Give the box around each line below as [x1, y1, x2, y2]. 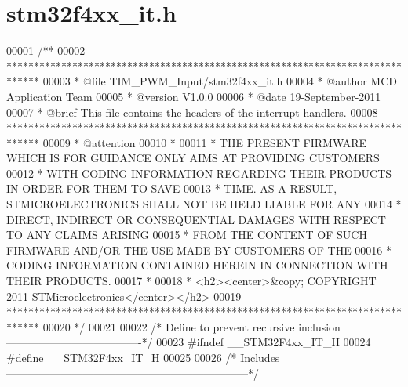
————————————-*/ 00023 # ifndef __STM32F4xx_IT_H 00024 [6, 334, 371, 350]
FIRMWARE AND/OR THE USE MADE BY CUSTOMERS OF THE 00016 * [6, 241, 392, 258]
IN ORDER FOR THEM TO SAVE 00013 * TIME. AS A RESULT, [6, 180, 337, 197]
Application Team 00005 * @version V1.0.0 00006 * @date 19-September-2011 [6, 88, 381, 104]
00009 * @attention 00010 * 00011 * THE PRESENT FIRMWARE [42, 134, 367, 150]
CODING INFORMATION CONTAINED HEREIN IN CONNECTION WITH [6, 257, 388, 273]
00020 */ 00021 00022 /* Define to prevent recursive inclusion [42, 318, 341, 335]
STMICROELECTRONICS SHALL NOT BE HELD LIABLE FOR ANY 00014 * [6, 196, 402, 212]
